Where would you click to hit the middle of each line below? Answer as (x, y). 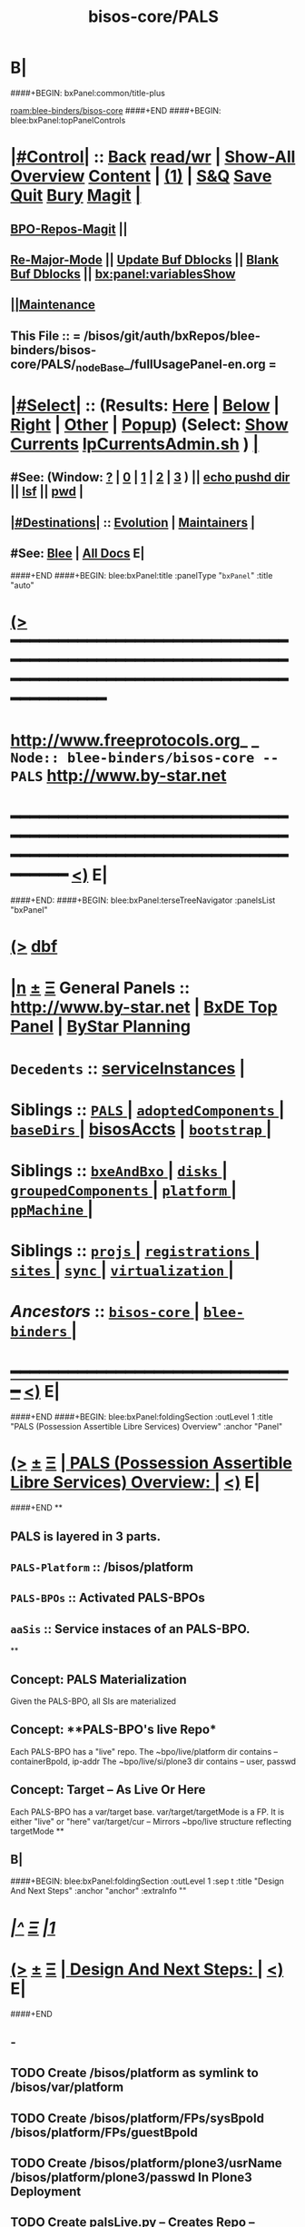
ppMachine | (52, 1209)
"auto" (22, 585)
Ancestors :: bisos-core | (105, 1312)
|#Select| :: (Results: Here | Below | (145, 406)
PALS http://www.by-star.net (118, 776)
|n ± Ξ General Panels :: (100, 988)
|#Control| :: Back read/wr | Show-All (153, 157)
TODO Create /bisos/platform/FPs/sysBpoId (138, 2118)
